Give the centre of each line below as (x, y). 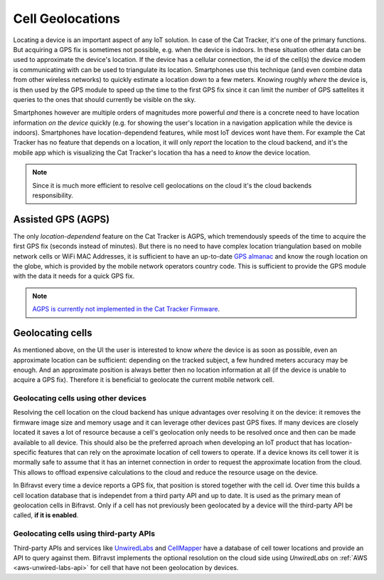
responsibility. (53, 195)
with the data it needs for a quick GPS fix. (74, 276)
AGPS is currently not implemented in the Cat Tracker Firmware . (126, 309)
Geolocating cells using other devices (80, 398)
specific (25, 452)
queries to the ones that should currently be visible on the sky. (105, 99)
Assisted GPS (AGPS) (62, 219)
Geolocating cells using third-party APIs (84, 534)
